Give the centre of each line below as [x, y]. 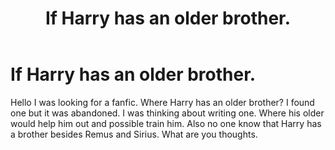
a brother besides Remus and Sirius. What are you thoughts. [134, 134]
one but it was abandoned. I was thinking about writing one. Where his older [167, 113]
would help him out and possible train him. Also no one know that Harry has [166, 123]
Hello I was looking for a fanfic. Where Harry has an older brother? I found [162, 102]
